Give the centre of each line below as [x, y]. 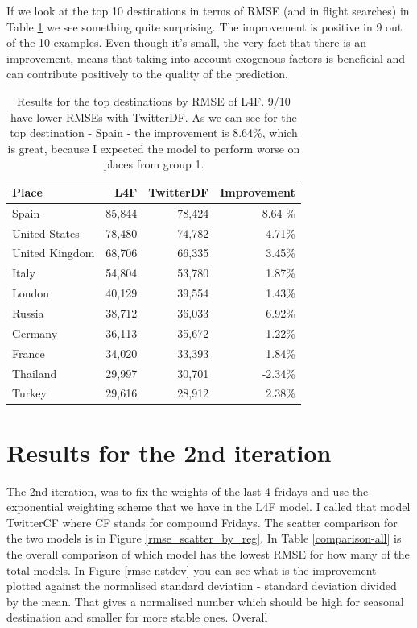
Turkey [29, 393]
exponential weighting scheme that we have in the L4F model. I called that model [208, 507]
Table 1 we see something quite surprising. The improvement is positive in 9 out [204, 26]
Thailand [35, 373]
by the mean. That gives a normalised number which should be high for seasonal [205, 601]
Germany [35, 333]
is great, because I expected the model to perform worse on [154, 148]
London [31, 293]
